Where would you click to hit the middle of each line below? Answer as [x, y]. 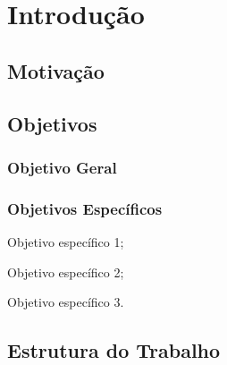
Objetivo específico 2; [66, 272]
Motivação [56, 70]
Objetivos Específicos [85, 208]
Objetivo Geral [62, 167]
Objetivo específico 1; [66, 242]
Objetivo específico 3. [66, 302]
